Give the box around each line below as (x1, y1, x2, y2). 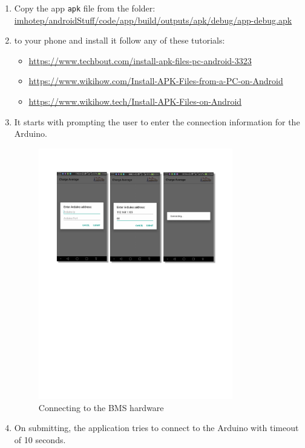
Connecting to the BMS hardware (38, 401, 164, 413)
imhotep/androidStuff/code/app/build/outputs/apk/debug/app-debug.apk (14, 13, 292, 26)
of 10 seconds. (14, 433, 66, 446)
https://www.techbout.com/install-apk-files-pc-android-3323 (28, 54, 252, 67)
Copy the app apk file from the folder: (14, 2, 156, 14)
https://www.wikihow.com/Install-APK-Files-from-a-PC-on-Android (28, 74, 283, 87)
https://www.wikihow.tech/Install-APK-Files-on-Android (28, 95, 242, 108)
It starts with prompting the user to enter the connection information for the (14, 115, 300, 128)
